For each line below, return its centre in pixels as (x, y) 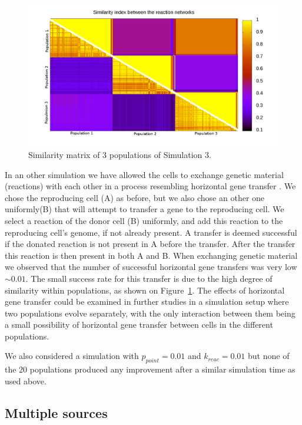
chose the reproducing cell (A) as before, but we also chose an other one (135, 197)
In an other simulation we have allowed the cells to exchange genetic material (144, 174)
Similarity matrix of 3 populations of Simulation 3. (120, 154)
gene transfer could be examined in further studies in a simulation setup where (147, 302)
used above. (26, 380)
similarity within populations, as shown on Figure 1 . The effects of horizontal (145, 290)
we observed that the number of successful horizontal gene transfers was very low (151, 267)
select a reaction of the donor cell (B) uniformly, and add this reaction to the (144, 220)
